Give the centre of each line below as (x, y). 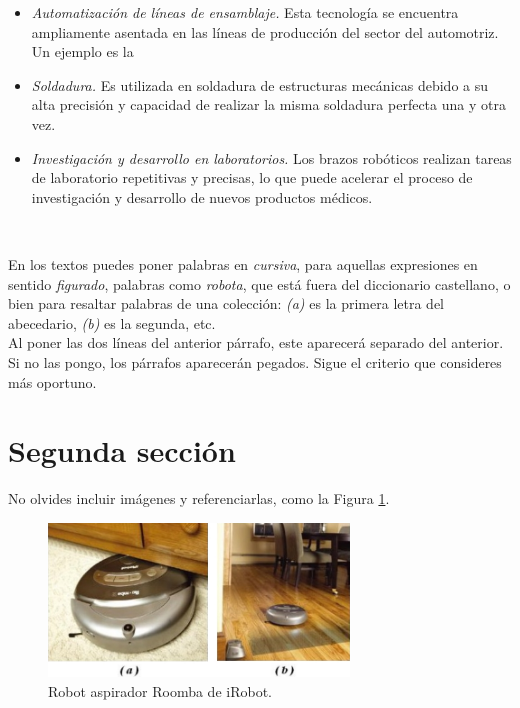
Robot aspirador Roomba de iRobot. (160, 690)
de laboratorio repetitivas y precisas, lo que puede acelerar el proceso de (252, 177)
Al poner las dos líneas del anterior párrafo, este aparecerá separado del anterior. (256, 342)
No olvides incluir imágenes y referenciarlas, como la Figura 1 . (199, 498)
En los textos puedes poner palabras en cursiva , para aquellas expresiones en (243, 263)
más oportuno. (52, 381)
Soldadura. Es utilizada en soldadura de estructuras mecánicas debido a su (260, 84)
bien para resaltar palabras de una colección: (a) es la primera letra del (226, 303)
